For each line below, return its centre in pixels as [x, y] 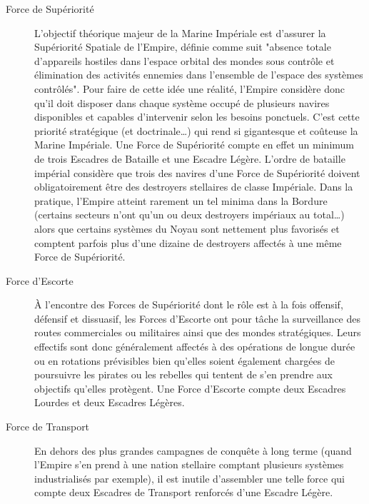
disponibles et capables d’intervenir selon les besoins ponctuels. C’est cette [197, 117]
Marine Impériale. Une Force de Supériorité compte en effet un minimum [194, 145]
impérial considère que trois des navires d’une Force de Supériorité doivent [197, 172]
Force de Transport [48, 427]
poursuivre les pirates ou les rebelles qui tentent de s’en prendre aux [183, 374]
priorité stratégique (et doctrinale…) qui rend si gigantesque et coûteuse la [196, 130]
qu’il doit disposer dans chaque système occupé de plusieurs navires [182, 102]
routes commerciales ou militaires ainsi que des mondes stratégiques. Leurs [198, 332]
